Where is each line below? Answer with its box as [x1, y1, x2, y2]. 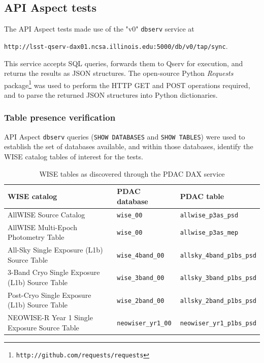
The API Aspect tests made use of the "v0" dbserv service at [4, 23, 194, 34]
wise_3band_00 [117, 274, 164, 282]
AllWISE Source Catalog [8, 209, 85, 219]
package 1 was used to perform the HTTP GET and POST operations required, [4, 78, 250, 90]
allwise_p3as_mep [180, 229, 239, 237]
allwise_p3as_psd [180, 211, 239, 219]
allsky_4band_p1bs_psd [180, 252, 256, 259]
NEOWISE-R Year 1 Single [8, 312, 93, 323]
